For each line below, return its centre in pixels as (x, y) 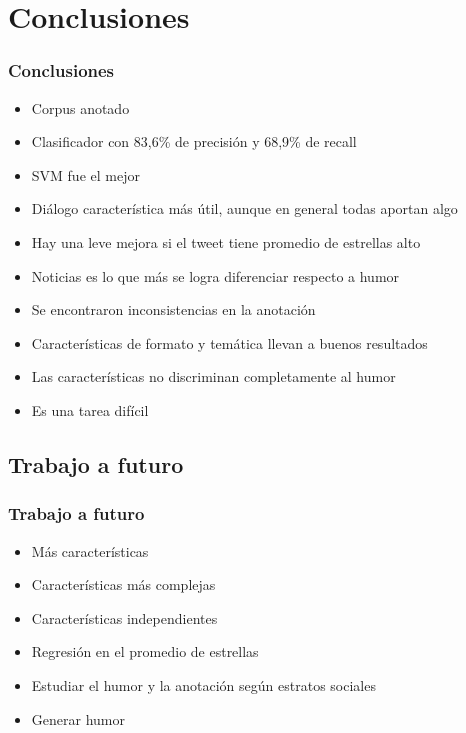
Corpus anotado (80, 107)
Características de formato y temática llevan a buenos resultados (229, 342)
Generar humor (78, 718)
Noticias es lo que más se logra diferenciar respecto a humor (215, 275)
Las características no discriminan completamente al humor (213, 376)
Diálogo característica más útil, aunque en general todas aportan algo (244, 208)
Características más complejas (123, 584)
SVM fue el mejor (85, 174)
